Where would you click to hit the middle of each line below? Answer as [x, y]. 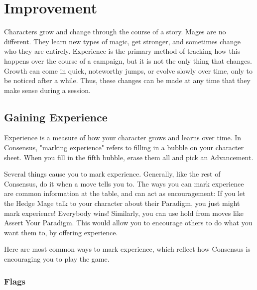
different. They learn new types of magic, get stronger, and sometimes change [122, 41]
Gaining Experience [56, 117]
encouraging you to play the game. [57, 259]
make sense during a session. [47, 90]
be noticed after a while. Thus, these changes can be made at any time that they [127, 80]
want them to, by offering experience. [61, 232]
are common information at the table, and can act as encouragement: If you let [125, 193]
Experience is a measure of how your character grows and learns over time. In [123, 138]
